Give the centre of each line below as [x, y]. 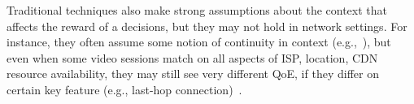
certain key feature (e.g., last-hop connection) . [124, 89]
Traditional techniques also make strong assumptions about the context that [197, 10]
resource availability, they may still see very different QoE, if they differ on [193, 74]
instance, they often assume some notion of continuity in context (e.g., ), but [199, 42]
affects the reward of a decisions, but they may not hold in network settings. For [207, 26]
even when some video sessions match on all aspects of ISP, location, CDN [192, 57]
